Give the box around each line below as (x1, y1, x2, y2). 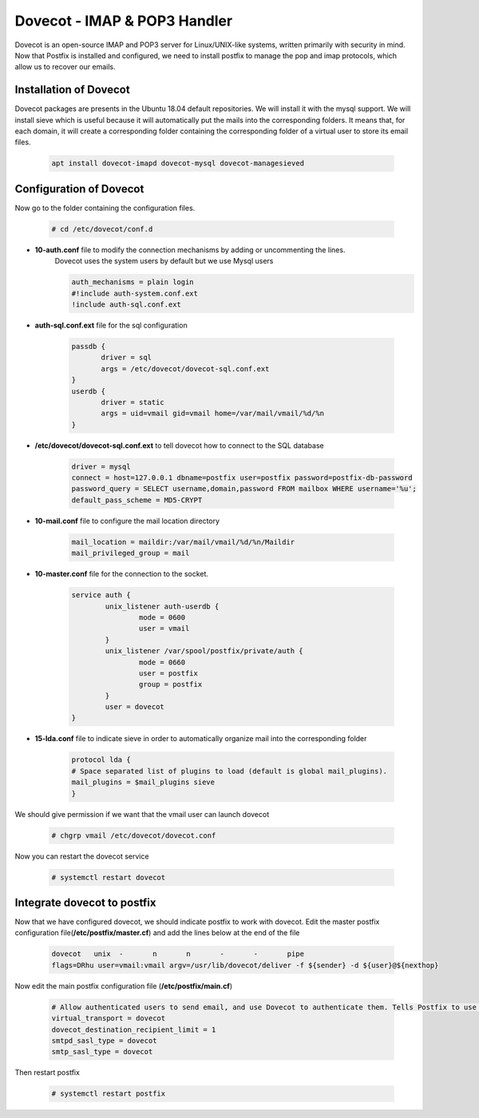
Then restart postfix (14, 1068, 80, 1077)
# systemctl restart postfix (51, 1089, 166, 1098)
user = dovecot (105, 703, 165, 712)
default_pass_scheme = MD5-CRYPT (71, 495, 203, 505)
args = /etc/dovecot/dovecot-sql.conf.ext (101, 364, 270, 373)
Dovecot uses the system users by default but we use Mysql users (54, 256, 274, 266)
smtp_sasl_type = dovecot (51, 1047, 153, 1057)
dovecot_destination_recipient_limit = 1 (51, 1025, 216, 1034)
